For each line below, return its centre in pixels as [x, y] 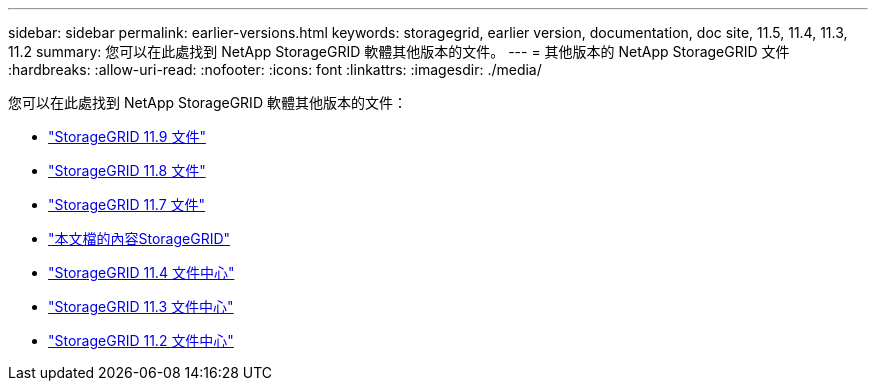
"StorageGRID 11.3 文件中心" [141, 306]
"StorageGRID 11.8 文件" [127, 170]
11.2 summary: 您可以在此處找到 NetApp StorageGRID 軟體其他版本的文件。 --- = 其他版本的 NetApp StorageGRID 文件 [399, 51]
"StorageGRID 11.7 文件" [127, 204]
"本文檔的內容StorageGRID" [139, 238]
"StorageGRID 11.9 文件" [127, 136]
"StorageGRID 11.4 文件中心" [141, 272]
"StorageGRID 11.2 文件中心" [141, 340]
